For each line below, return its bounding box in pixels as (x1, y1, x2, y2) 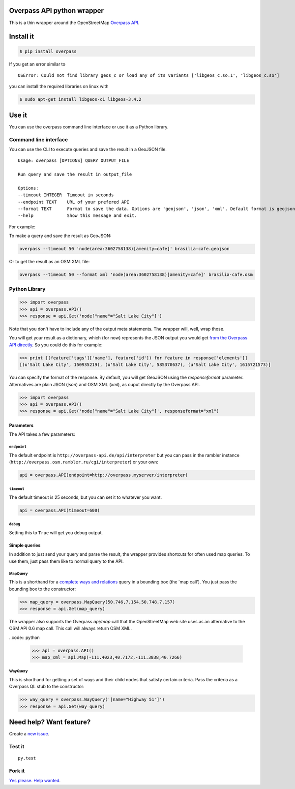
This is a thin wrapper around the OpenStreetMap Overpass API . (9, 20, 140, 26)
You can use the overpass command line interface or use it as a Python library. (9, 123, 169, 130)
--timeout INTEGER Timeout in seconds (18, 192, 114, 198)
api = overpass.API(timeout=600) (19, 508, 100, 514)
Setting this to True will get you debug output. (9, 530, 103, 536)
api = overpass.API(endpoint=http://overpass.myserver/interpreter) (19, 472, 188, 478)
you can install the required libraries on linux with (9, 84, 109, 90)
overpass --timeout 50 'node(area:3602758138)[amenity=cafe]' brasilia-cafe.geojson (19, 246, 230, 252)
